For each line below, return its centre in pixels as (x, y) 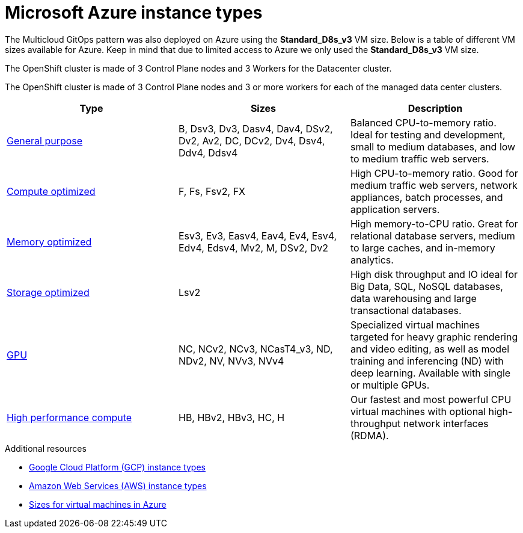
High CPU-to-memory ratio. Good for (434, 173)
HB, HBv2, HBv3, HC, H (231, 417)
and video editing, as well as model (430, 349)
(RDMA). (369, 435)
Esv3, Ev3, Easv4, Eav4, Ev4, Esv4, (258, 236)
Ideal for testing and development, (428, 134)
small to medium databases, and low (433, 146)
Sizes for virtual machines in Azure (98, 504)
